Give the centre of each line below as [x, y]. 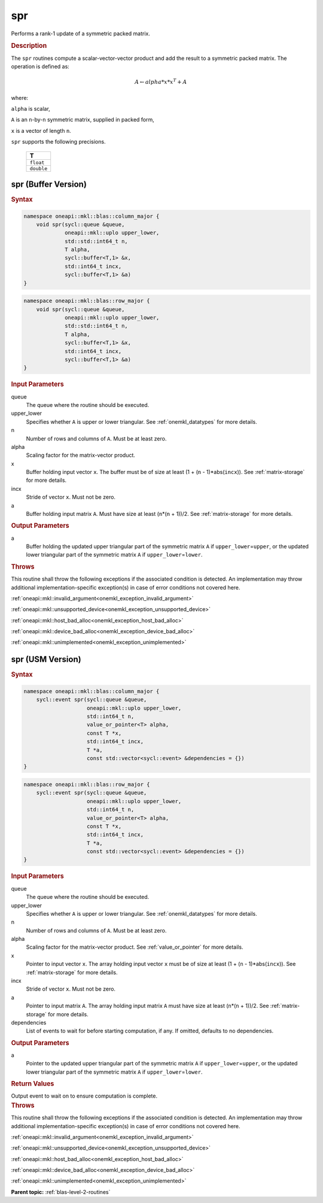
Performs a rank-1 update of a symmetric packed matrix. [81, 34]
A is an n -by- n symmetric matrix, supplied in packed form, [83, 120]
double [39, 168]
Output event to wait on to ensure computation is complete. [84, 1096]
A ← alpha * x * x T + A [161, 82]
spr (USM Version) [46, 659]
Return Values [33, 1084]
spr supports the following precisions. [58, 142]
